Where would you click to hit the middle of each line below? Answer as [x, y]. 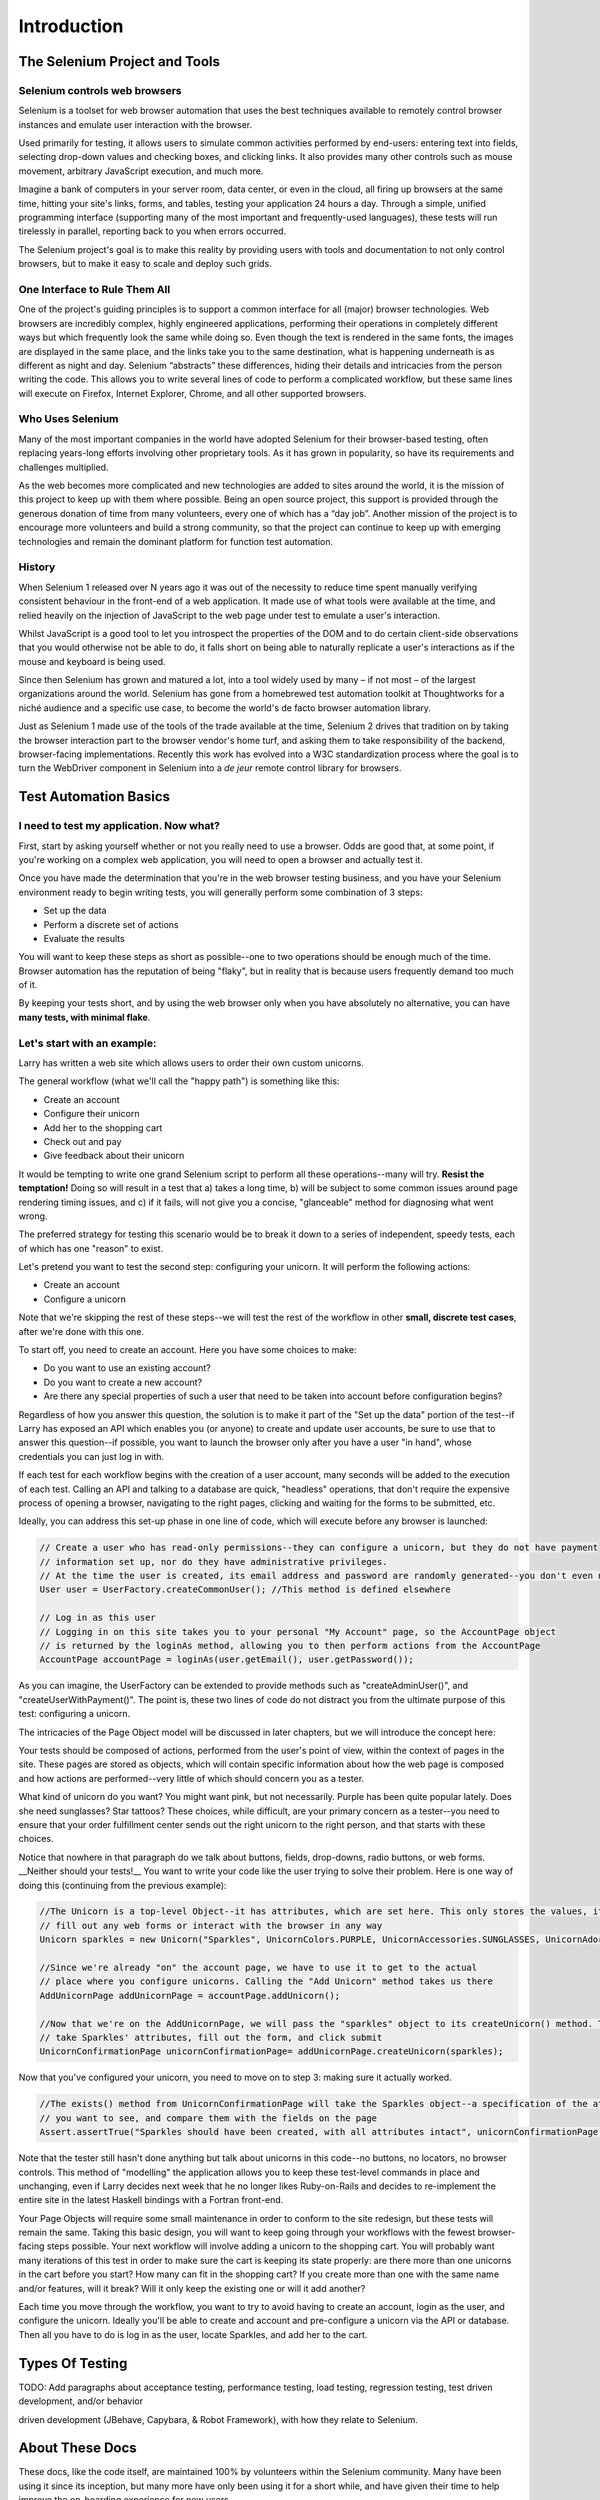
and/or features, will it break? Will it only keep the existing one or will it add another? [192, 2288]
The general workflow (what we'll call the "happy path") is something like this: [179, 1081]
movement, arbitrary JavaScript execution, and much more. [141, 171]
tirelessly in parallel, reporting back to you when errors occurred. [152, 231]
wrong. [33, 1216]
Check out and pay [82, 1141]
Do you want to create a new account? [123, 1382]
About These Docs [77, 2448]
